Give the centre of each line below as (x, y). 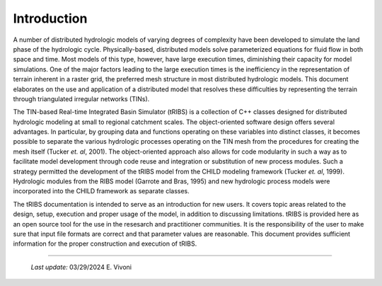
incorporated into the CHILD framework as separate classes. (102, 191)
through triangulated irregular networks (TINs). (81, 98)
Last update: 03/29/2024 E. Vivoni (81, 267)
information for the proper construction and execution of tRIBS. (105, 244)
